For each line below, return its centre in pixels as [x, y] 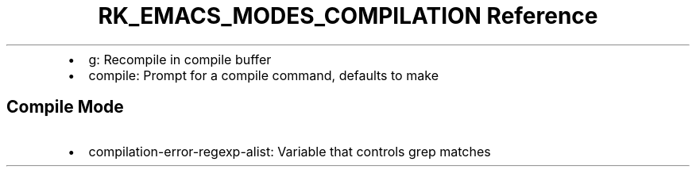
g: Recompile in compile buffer [180, 59]
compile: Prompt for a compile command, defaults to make [263, 75]
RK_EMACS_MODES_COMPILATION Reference [348, 16]
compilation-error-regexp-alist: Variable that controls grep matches [290, 151]
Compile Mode [65, 107]
